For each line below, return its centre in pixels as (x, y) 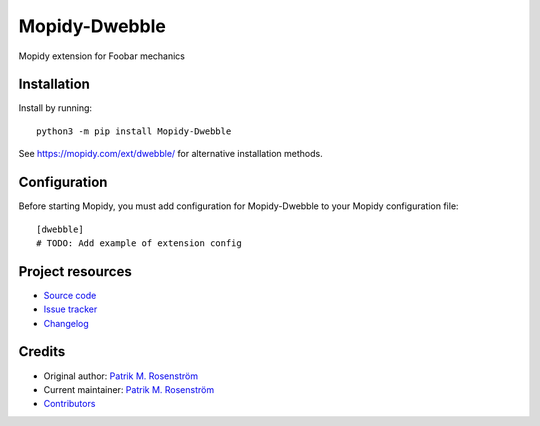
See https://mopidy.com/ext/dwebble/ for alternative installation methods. (171, 154)
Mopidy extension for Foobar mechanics (101, 56)
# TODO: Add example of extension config (139, 243)
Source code (70, 295)
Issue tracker (70, 309)
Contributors (69, 404)
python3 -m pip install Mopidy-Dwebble (134, 131)
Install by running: (55, 108)
